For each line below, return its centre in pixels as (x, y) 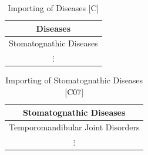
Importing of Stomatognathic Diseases (74, 80)
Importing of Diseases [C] (53, 8)
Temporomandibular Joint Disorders (74, 127)
